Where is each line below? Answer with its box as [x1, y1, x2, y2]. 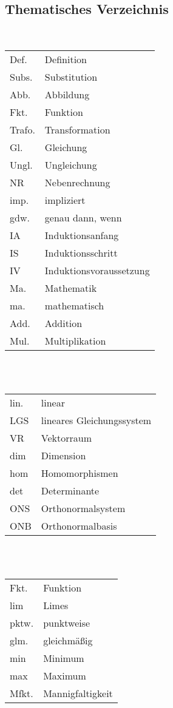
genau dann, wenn [44, 210, 122, 224]
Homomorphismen [41, 465, 118, 480]
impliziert [44, 192, 86, 207]
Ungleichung [44, 157, 97, 172]
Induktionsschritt [44, 245, 118, 260]
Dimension [41, 448, 86, 462]
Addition [44, 315, 83, 330]
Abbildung [44, 87, 90, 101]
